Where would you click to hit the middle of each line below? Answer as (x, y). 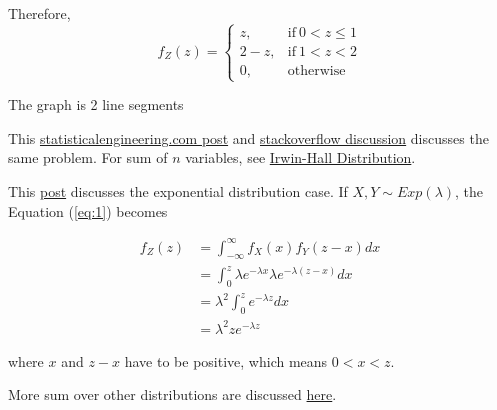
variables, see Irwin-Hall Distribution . (300, 157)
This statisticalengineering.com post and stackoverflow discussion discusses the (248, 137)
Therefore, (39, 13)
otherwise (316, 70)
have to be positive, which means (226, 360)
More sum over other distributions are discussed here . (172, 394)
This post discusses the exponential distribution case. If (178, 190)
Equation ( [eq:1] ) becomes (88, 210)
